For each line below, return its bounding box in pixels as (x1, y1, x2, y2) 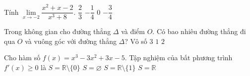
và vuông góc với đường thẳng (25, 36, 117, 46)
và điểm (121, 26, 145, 37)
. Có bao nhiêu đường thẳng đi (152, 26, 246, 37)
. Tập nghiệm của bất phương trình (125, 52, 233, 63)
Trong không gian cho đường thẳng (4, 26, 111, 37)
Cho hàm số (4, 52, 41, 63)
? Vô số (125, 36, 147, 46)
